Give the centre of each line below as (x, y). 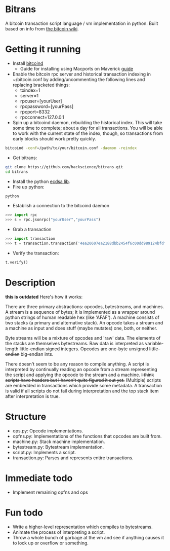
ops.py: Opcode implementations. (48, 431)
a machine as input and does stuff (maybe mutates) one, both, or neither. (81, 328)
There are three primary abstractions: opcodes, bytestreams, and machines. (85, 306)
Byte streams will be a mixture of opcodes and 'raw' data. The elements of (83, 338)
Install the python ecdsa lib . (41, 181)
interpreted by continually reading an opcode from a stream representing (81, 369)
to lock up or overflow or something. (50, 543)
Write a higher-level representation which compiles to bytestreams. (82, 527)
